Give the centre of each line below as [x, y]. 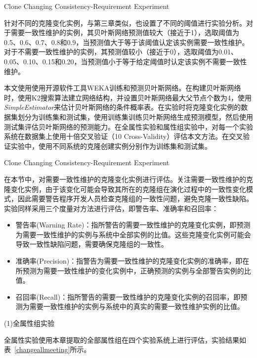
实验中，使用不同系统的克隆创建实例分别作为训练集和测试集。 [111, 146]
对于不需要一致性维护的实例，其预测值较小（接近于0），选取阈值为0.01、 [121, 52]
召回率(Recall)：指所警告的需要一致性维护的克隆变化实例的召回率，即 [128, 296]
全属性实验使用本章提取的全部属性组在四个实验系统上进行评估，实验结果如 [125, 339]
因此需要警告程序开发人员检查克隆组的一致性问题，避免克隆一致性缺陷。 [135, 199]
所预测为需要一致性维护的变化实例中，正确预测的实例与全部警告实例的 [130, 270]
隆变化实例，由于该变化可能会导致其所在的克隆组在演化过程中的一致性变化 [125, 189]
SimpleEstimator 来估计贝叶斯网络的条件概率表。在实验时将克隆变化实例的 [123, 107]
